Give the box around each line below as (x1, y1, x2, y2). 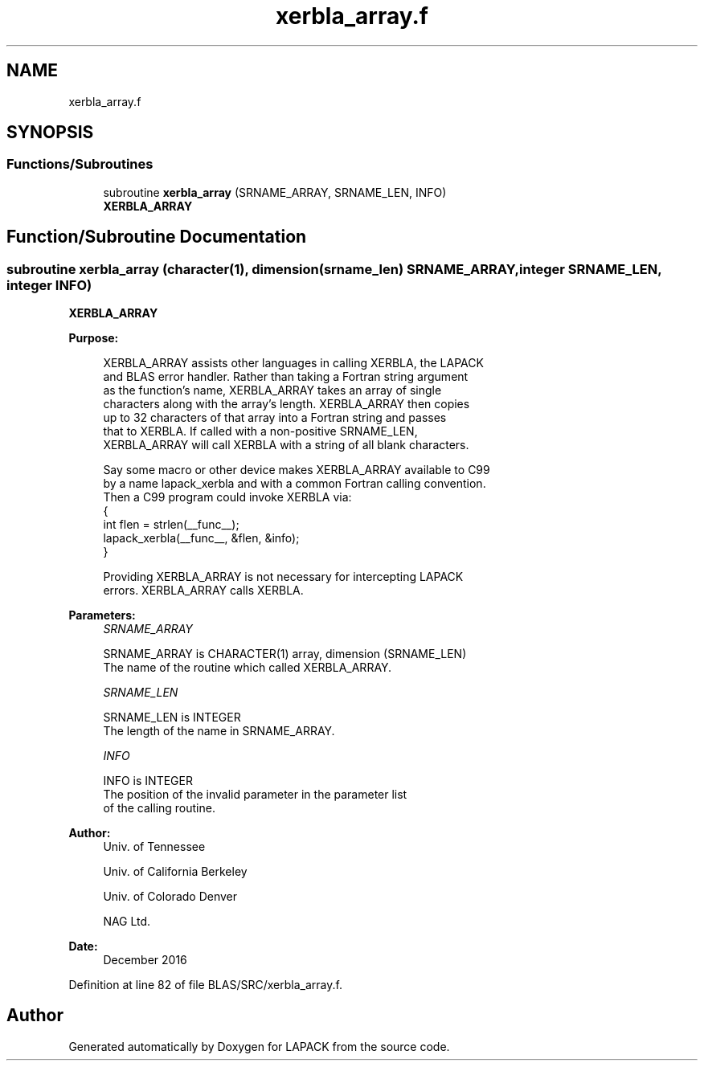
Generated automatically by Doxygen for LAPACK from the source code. (68, 1039, 450, 1053)
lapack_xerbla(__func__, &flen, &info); (103, 531, 300, 546)
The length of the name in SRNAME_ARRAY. (103, 724, 335, 738)
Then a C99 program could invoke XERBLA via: (103, 490, 352, 505)
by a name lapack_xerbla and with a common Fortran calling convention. (103, 476, 486, 491)
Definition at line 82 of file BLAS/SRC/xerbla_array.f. (68, 978, 342, 992)
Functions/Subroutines (6, 156, 153, 173)
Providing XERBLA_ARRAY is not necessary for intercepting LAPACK (103, 570, 464, 584)
